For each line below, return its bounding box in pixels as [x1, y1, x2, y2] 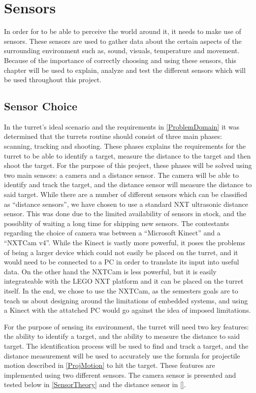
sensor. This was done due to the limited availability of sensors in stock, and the [4, 208, 246, 219]
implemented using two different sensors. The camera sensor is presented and [4, 369, 236, 380]
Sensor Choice [4, 98, 77, 114]
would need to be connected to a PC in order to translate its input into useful [4, 257, 239, 267]
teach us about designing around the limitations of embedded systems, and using [4, 295, 248, 305]
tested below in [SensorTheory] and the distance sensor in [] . [4, 379, 186, 390]
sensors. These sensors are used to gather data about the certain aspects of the [4, 35, 242, 46]
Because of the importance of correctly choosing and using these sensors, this [4, 55, 236, 65]
